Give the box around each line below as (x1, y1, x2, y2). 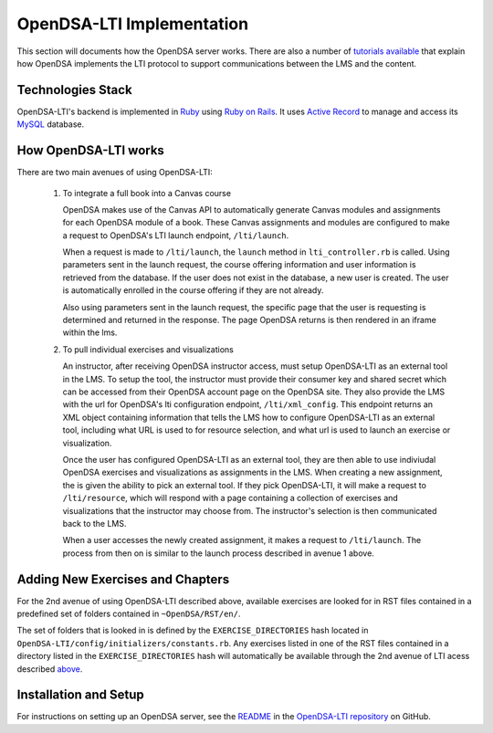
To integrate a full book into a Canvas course (62, 187, 232, 198)
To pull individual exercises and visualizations (62, 343, 235, 355)
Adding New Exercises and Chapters (16, 571, 230, 587)
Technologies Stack (16, 82, 132, 98)
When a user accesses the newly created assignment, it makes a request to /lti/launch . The (62, 535, 422, 546)
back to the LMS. (62, 518, 127, 529)
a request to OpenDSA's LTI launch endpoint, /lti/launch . (62, 229, 289, 241)
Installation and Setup (16, 687, 145, 703)
